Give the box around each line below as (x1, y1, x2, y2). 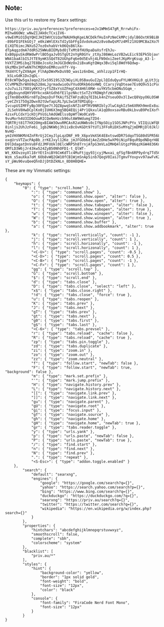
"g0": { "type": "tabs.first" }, (31, 318, 99, 323)
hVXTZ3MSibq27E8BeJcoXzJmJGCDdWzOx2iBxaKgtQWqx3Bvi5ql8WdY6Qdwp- (5, 61, 141, 65)
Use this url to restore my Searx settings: (5, 17, 87, 22)
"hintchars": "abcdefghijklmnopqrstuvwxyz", (31, 527, 123, 532)
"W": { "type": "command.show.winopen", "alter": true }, (31, 215, 152, 220)
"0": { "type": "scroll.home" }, (22, 185, 91, 190)
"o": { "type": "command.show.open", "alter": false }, (31, 194, 147, 199)
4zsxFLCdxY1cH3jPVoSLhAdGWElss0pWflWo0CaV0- (5, 112, 97, 117)
